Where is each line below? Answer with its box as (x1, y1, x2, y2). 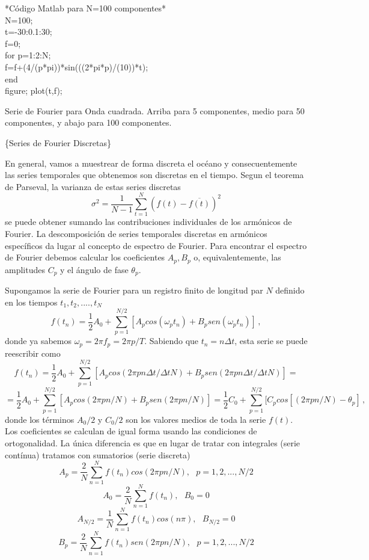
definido (275, 284, 305, 297)
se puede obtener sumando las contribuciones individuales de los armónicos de (5, 215, 292, 228)
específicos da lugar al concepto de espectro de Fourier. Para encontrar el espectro (5, 239, 307, 251)
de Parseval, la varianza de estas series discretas (5, 180, 181, 192)
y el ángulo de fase (60, 263, 129, 275)
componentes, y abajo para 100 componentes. (5, 116, 172, 129)
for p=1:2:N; (5, 49, 51, 61)
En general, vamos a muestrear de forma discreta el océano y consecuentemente (5, 156, 297, 169)
